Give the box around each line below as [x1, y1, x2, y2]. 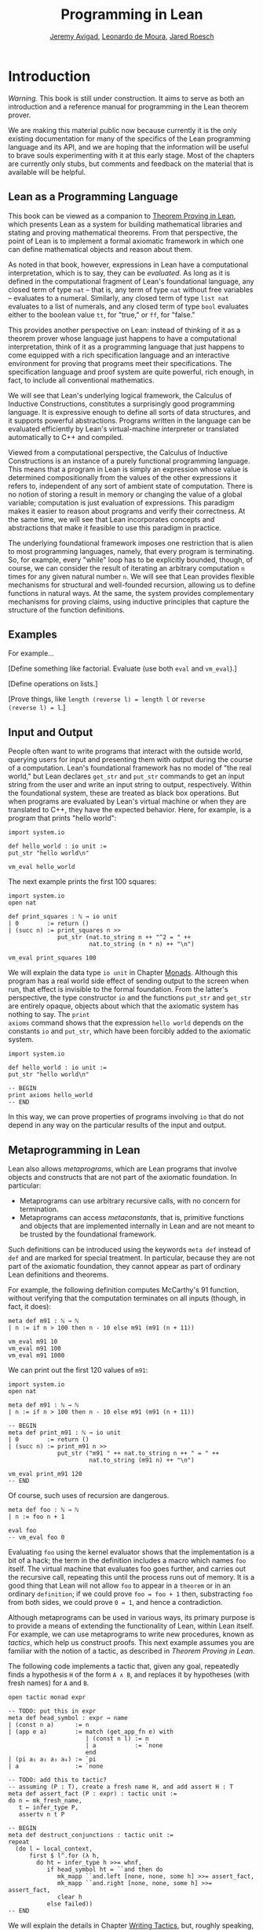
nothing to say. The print [8, 1010, 90, 1019]
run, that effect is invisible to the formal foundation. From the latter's [8, 985, 228, 994]
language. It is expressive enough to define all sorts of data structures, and [8, 407, 251, 416]
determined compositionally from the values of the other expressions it [8, 472, 238, 482]
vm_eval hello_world [8, 863, 76, 871]
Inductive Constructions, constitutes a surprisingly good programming [8, 399, 236, 409]
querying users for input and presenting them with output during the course [8, 755, 253, 764]
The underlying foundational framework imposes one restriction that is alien [8, 538, 254, 548]
